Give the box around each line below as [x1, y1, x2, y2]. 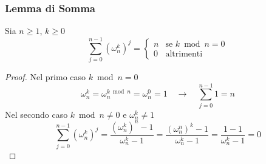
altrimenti [165, 50, 203, 59]
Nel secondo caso [5, 108, 68, 120]
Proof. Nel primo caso [5, 70, 86, 83]
